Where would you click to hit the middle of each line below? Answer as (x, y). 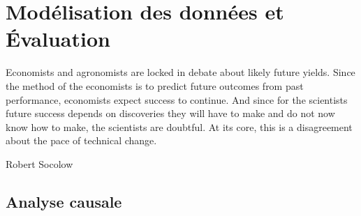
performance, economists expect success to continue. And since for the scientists (177, 99)
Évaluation (58, 39)
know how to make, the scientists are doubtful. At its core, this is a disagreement (179, 126)
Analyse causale (64, 201)
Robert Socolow (39, 163)
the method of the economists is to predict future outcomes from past (155, 85)
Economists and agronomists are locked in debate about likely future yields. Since (180, 72)
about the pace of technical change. (81, 140)
